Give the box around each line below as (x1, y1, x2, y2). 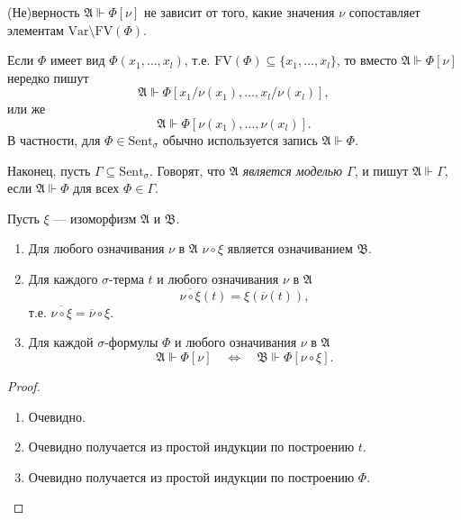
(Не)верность (7, 3, 80, 21)
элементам (7, 20, 64, 39)
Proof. (7, 376, 41, 395)
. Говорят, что (149, 160, 226, 179)
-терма (109, 269, 144, 287)
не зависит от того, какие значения (144, 3, 335, 21)
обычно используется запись (162, 130, 318, 149)
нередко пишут (7, 68, 89, 87)
